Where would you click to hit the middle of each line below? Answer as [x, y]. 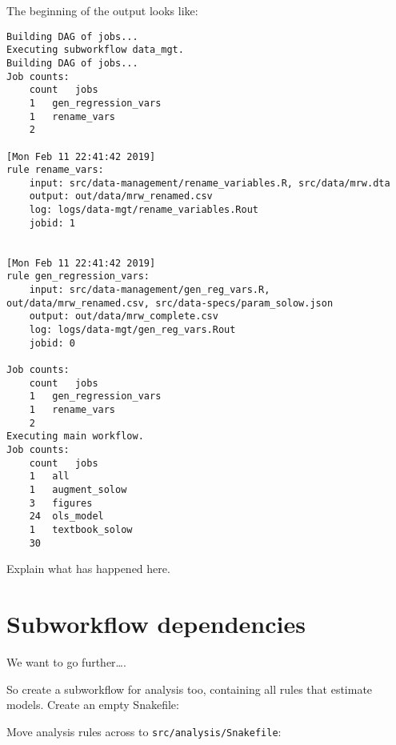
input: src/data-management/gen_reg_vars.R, [150, 290]
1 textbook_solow [81, 529]
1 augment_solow [78, 489]
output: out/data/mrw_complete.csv [124, 316]
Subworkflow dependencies [156, 623]
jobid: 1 [52, 223]
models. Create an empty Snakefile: [93, 705]
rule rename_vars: [55, 170]
